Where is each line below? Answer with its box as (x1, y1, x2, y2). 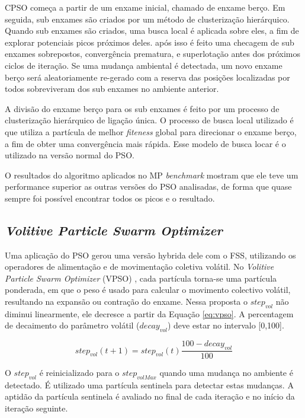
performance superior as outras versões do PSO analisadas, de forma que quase (5, 180, 292, 193)
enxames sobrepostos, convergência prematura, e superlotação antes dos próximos (5, 47, 300, 60)
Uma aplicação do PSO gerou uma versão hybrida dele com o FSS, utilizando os (5, 248, 296, 261)
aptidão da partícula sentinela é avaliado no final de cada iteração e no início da (5, 390, 295, 403)
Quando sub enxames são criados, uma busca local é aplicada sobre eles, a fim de (5, 24, 299, 37)
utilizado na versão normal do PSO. (5, 149, 134, 161)
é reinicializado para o (39, 366, 120, 379)
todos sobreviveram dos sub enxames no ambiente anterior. (5, 82, 219, 95)
